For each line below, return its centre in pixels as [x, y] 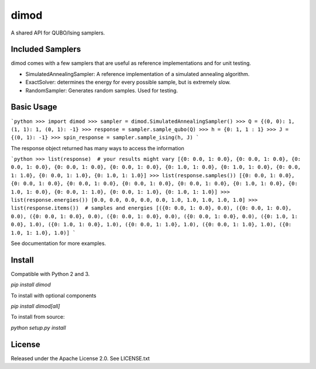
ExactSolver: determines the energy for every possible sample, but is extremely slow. [128, 82]
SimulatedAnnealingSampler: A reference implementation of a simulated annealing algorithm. [138, 74]
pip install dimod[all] [35, 306]
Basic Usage [34, 107]
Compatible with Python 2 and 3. [50, 274]
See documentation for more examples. [59, 243]
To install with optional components [54, 295]
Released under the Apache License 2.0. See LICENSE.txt [80, 358]
